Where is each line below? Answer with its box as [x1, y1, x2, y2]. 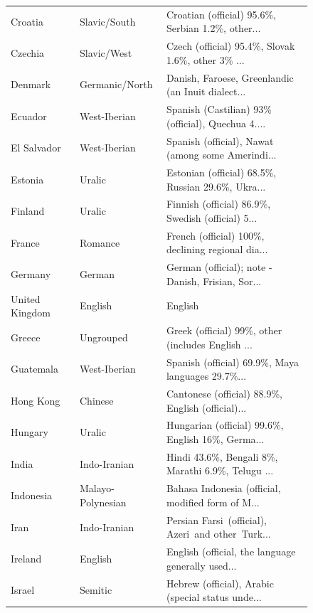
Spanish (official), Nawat [166, 133, 274, 148]
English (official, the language [166, 544, 296, 559]
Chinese [79, 393, 114, 407]
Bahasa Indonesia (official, [166, 481, 281, 496]
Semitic [79, 582, 112, 597]
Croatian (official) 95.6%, [166, 6, 276, 21]
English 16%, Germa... [166, 432, 265, 447]
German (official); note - [166, 260, 272, 274]
